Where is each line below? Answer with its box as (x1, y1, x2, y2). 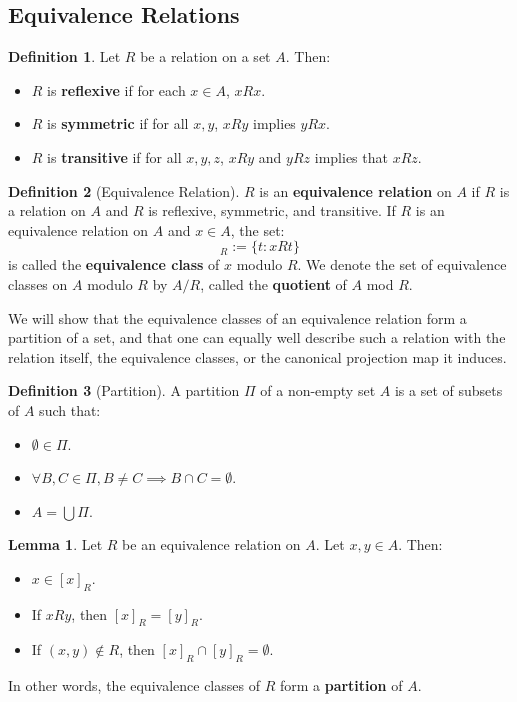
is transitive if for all (47, 146, 182, 167)
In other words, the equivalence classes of (8, 675, 260, 696)
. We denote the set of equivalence (297, 254, 507, 275)
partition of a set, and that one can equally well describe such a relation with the (8, 327, 506, 348)
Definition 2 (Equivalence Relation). (8, 180, 240, 201)
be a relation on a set (140, 46, 271, 67)
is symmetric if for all (47, 113, 189, 134)
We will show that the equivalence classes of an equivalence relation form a (8, 307, 467, 328)
